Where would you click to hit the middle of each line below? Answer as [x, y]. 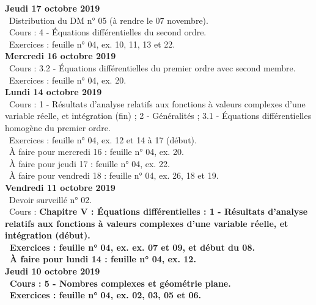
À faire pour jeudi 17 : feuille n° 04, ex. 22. [89, 163]
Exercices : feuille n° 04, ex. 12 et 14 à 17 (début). [103, 139]
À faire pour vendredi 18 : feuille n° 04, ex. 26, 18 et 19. [114, 175]
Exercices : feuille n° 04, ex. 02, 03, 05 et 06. [106, 295]
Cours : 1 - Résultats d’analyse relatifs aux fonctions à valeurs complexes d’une [157, 103]
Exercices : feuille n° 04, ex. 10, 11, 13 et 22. [92, 44]
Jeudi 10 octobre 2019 [53, 271]
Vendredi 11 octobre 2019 [60, 187]
